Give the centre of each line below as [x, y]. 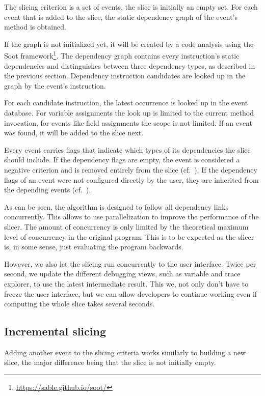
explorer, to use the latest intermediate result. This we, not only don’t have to [126, 283]
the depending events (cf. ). [48, 190]
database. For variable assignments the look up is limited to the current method [129, 112]
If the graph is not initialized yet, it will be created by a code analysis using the [129, 44]
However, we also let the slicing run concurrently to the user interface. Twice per [130, 263]
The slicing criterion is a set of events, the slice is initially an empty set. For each [131, 7]
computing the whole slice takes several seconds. [79, 304]
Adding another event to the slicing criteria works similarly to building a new [125, 352]
